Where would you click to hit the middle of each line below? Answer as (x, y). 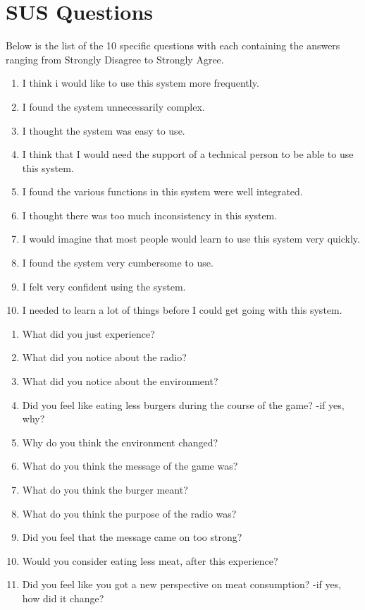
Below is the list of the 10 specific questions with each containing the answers (173, 45)
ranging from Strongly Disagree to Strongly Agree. (115, 59)
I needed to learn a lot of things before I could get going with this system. (182, 310)
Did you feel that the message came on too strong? (132, 537)
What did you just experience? (88, 333)
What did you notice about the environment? (120, 381)
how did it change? (63, 598)
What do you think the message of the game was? (130, 466)
